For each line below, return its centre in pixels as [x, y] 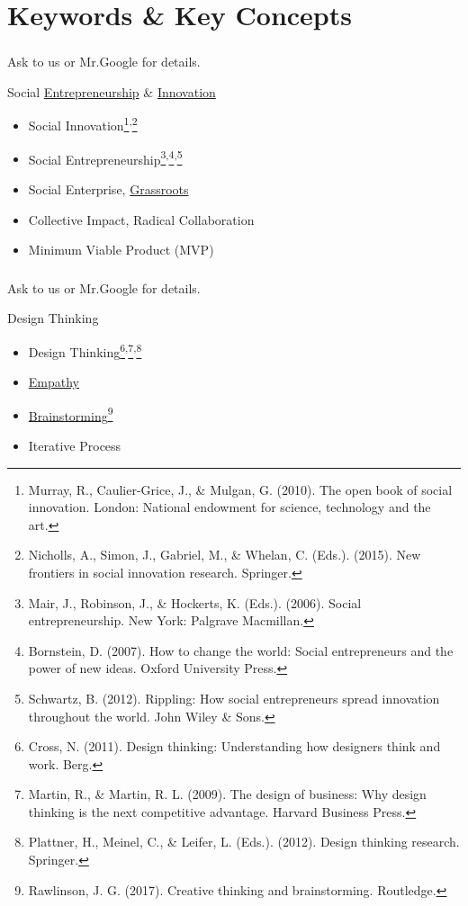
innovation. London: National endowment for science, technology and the [229, 507]
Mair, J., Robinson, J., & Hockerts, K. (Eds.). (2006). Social [195, 602]
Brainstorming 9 [71, 414]
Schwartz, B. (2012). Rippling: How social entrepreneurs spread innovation [234, 698]
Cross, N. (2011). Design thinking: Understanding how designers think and [234, 746]
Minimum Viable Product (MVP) [121, 250]
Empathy [54, 382]
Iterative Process [75, 445]
